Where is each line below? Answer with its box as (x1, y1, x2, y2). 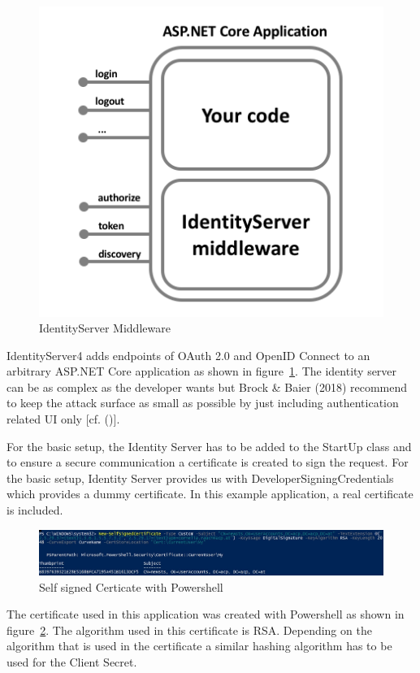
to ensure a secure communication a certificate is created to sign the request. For (6, 454, 409, 471)
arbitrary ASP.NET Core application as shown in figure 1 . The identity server (6, 363, 397, 380)
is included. (6, 501, 63, 519)
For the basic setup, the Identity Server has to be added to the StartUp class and (6, 437, 412, 454)
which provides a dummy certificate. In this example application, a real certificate (6, 485, 414, 502)
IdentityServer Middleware (39, 319, 171, 336)
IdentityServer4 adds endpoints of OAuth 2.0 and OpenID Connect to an (6, 346, 370, 363)
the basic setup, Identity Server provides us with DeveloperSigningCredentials (6, 469, 394, 486)
